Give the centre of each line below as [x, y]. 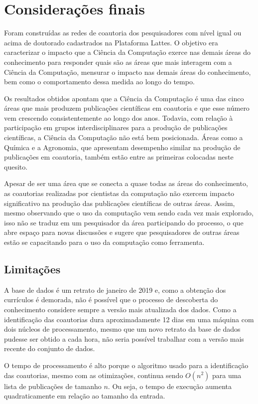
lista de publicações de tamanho [53, 386]
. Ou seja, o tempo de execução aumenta [170, 386]
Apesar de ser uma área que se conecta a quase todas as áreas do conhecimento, [126, 183]
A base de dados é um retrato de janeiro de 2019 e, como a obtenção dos [115, 290]
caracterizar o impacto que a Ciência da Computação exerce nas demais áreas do [128, 52]
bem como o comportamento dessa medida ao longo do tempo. [99, 82]
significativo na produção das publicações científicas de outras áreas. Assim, [120, 203]
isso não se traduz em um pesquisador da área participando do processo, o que [124, 222]
